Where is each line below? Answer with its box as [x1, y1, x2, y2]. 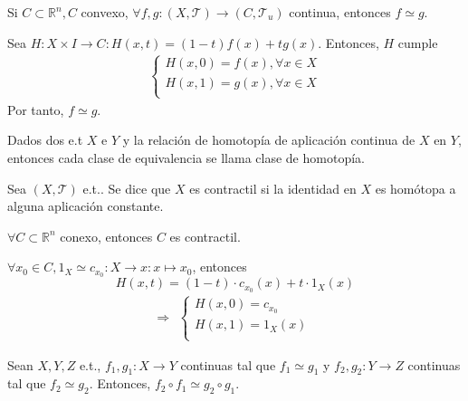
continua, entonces [289, 3, 391, 21]
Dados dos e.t [7, 130, 83, 149]
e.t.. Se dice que [82, 178, 171, 197]
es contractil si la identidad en [189, 178, 357, 197]
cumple [397, 33, 438, 52]
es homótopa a [375, 178, 456, 197]
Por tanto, [7, 100, 64, 119]
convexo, [81, 3, 129, 21]
